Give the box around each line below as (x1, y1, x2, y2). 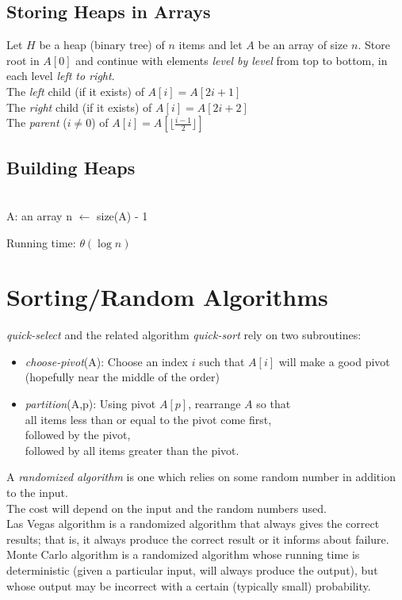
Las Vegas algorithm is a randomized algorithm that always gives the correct (6, 515, 380, 532)
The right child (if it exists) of (6, 98, 152, 115)
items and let (178, 36, 243, 53)
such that (199, 353, 245, 369)
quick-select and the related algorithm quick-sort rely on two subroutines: (6, 327, 362, 343)
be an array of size (258, 36, 348, 53)
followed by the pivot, (25, 426, 131, 443)
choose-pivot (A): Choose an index (25, 353, 188, 369)
